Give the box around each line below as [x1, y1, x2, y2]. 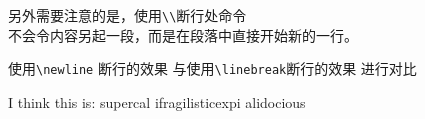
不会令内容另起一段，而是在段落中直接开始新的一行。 [8, 24, 358, 45]
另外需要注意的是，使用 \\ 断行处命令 [8, 5, 247, 25]
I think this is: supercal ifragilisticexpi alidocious [8, 91, 306, 112]
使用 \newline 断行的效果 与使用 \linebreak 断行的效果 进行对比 [8, 58, 417, 79]
